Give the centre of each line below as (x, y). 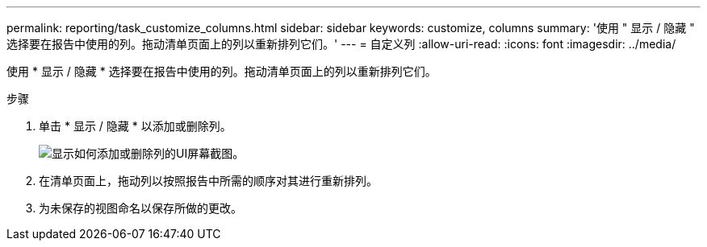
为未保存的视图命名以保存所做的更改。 (140, 208)
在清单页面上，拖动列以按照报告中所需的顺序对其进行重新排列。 (208, 181)
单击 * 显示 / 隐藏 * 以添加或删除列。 (135, 126)
